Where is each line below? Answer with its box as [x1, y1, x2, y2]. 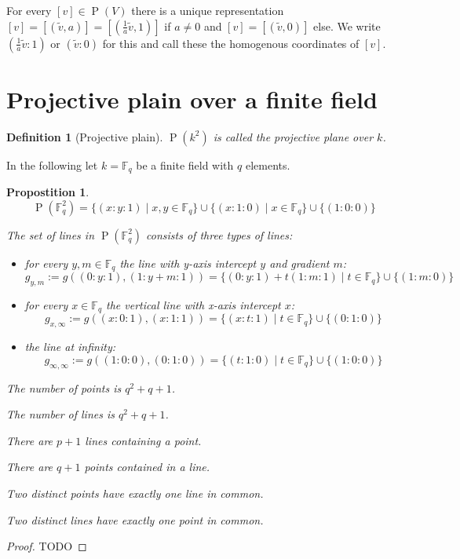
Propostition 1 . [6, 184, 89, 200]
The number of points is [6, 379, 122, 396]
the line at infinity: [24, 338, 116, 355]
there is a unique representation [131, 2, 284, 18]
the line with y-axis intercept [119, 254, 257, 271]
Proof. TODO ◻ [6, 538, 87, 554]
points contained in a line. [84, 459, 210, 475]
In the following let [6, 156, 98, 173]
